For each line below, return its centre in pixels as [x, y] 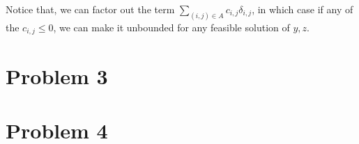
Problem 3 [57, 75]
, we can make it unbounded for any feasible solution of [171, 27]
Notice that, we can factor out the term [90, 9]
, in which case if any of [303, 9]
